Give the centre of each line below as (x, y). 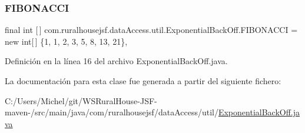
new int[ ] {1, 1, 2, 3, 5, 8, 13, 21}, (66, 41)
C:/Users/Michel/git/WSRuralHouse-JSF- (81, 100)
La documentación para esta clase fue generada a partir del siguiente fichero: (143, 81)
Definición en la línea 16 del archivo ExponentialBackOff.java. (116, 61)
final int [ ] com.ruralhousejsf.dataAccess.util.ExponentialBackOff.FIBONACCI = (151, 30)
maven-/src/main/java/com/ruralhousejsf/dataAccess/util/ (112, 112)
